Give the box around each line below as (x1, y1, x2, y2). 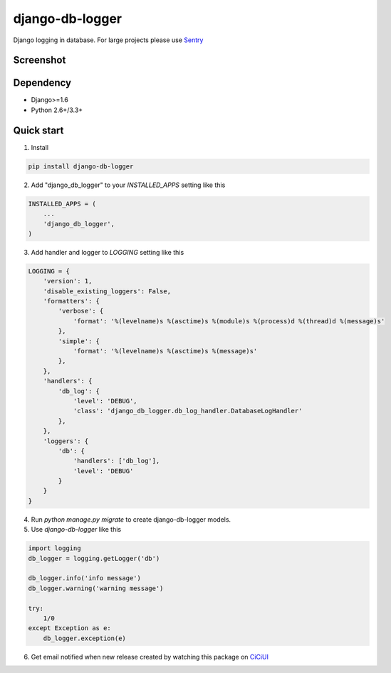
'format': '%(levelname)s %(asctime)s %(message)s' (73, 347, 258, 355)
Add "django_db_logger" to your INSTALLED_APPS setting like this (31, 181, 226, 189)
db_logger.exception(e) (43, 634, 126, 642)
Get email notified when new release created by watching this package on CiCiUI (31, 652, 269, 661)
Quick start (13, 124, 64, 136)
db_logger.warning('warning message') (28, 584, 164, 592)
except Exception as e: (28, 624, 112, 632)
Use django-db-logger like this (31, 525, 121, 534)
